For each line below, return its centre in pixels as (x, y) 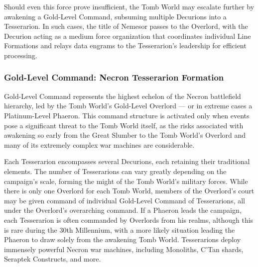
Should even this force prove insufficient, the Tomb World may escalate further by (129, 6)
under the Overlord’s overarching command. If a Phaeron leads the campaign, (123, 210)
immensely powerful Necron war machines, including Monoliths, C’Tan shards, (124, 249)
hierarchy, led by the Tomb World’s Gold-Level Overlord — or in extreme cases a (128, 106)
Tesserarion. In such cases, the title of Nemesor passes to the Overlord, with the (126, 26)
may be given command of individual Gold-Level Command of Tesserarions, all (125, 200)
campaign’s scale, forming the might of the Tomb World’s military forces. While (126, 181)
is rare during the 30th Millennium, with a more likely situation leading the (120, 229)
